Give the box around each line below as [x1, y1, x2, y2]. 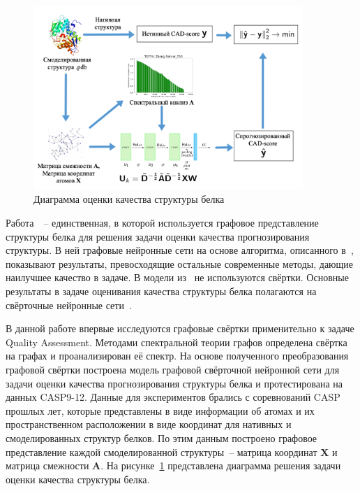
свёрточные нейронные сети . [6, 297, 132, 312]
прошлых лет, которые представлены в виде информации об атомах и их [6, 403, 315, 418]
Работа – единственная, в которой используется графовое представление [6, 215, 319, 230]
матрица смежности [6, 458, 89, 473]
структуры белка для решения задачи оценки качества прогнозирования [6, 229, 310, 243]
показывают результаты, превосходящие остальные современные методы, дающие [6, 256, 354, 271]
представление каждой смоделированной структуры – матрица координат [6, 444, 317, 459]
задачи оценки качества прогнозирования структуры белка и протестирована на [6, 376, 343, 390]
